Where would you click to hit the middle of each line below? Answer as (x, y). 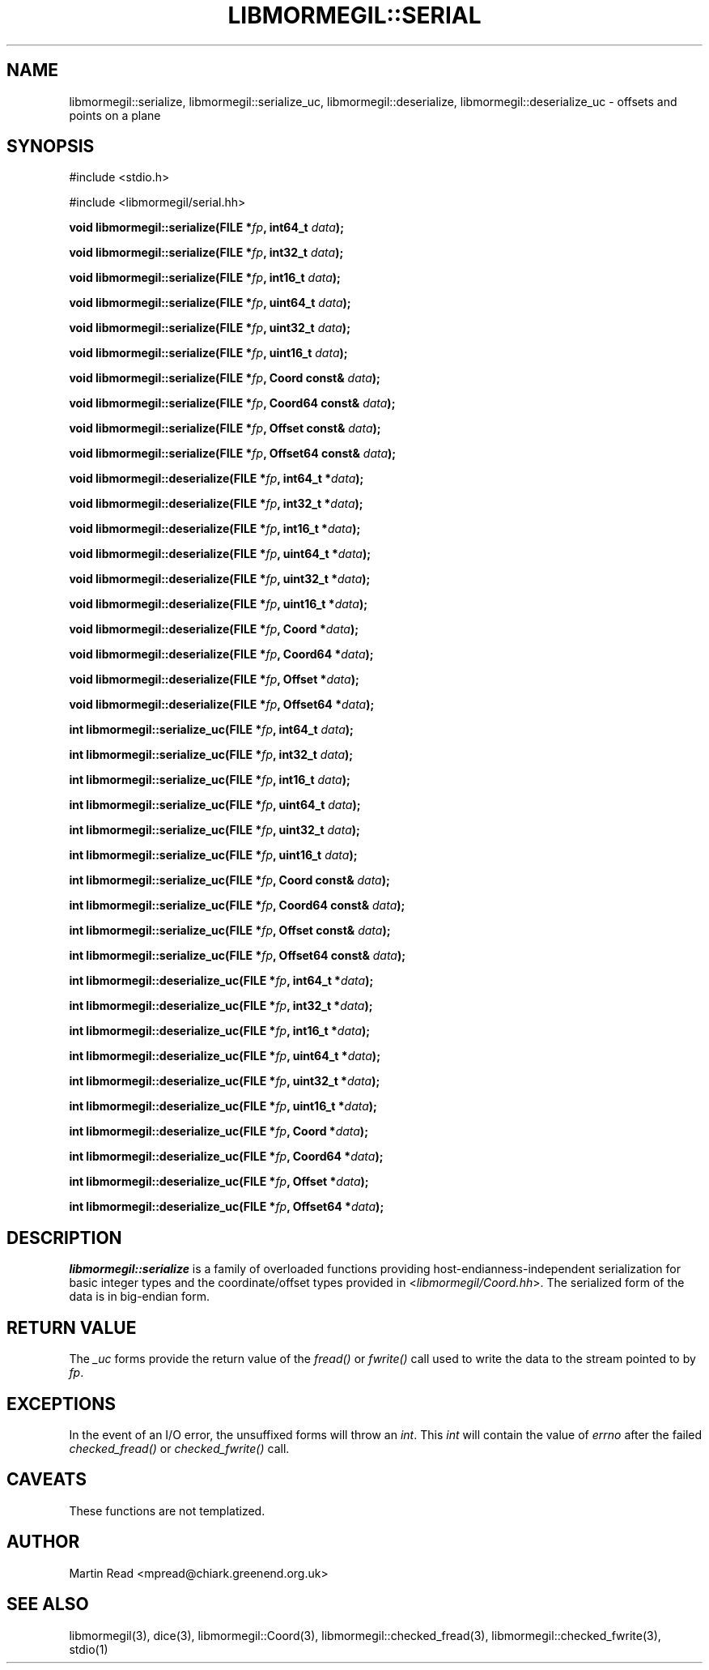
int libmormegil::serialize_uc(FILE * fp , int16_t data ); (210, 780)
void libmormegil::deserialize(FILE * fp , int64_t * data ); (217, 479)
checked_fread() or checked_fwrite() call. (179, 1448)
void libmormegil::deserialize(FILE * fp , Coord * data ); (214, 629)
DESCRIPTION (64, 1238)
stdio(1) (89, 1649)
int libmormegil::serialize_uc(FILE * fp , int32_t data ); (211, 755)
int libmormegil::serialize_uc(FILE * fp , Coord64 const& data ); (237, 905)
